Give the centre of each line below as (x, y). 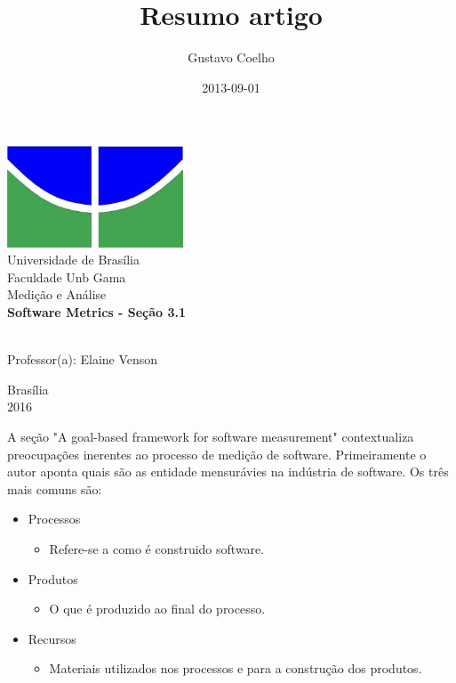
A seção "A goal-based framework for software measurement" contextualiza (211, 437)
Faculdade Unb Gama (67, 276)
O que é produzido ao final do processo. (157, 609)
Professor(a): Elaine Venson (83, 359)
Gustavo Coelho (231, 57)
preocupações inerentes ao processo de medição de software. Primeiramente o (217, 454)
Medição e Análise (57, 294)
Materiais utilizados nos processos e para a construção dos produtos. (236, 668)
